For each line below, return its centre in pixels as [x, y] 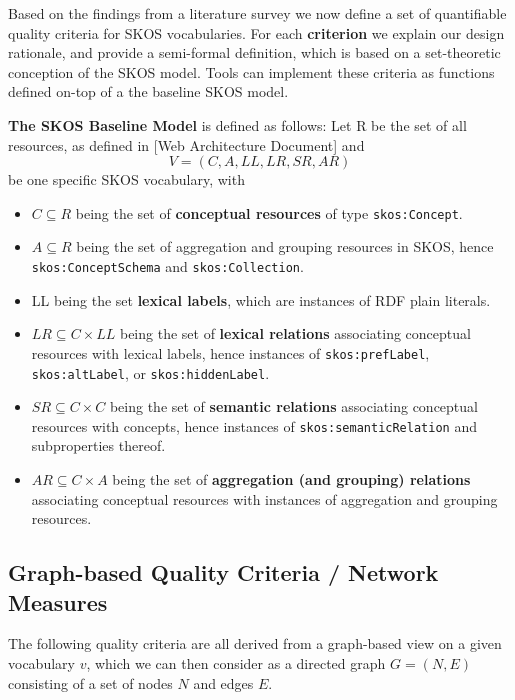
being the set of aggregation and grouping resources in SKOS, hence [285, 246]
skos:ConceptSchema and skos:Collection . [167, 266]
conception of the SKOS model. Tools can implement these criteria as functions [251, 71]
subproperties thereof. [98, 445]
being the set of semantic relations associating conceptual [293, 406]
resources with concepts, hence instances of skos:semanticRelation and [254, 425]
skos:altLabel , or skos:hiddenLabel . [150, 372]
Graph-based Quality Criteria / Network [223, 572]
